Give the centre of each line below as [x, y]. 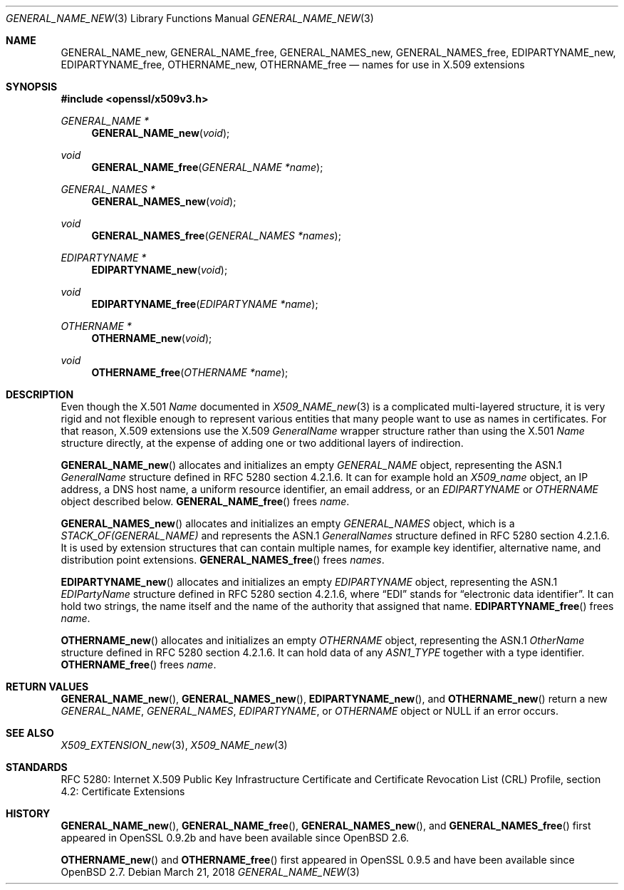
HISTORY [28, 813]
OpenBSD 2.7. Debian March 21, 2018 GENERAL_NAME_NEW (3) [210, 872]
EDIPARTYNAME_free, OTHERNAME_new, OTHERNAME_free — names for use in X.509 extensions [293, 64]
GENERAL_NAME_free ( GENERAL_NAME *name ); [207, 167]
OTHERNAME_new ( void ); [152, 338]
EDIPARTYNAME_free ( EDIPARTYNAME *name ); [205, 304]
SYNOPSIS [32, 87]
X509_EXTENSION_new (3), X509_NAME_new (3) [174, 745]
